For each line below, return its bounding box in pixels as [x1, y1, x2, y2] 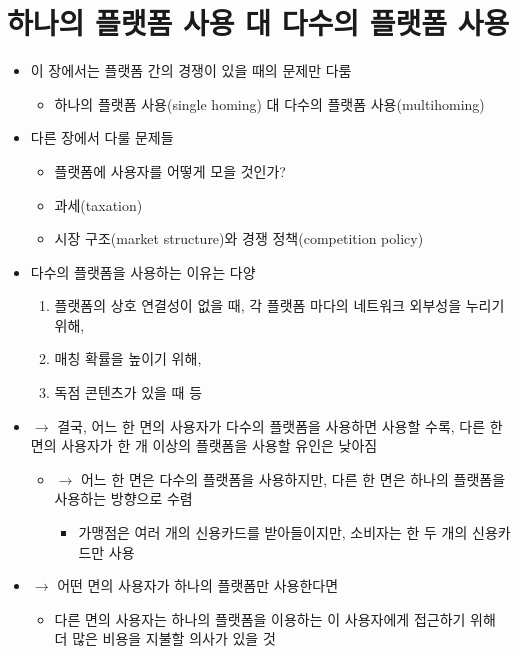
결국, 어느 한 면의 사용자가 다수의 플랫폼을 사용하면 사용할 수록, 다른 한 [57, 415, 503, 436]
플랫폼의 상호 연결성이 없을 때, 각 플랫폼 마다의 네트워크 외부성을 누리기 [54, 295, 505, 316]
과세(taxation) [54, 194, 143, 215]
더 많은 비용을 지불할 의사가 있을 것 [54, 628, 276, 649]
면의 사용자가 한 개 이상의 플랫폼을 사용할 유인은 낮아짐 [30, 435, 378, 456]
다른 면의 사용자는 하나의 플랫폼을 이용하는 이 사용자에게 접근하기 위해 [54, 608, 496, 629]
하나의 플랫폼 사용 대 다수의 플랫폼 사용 [7, 2, 510, 43]
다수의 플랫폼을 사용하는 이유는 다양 [30, 261, 256, 282]
